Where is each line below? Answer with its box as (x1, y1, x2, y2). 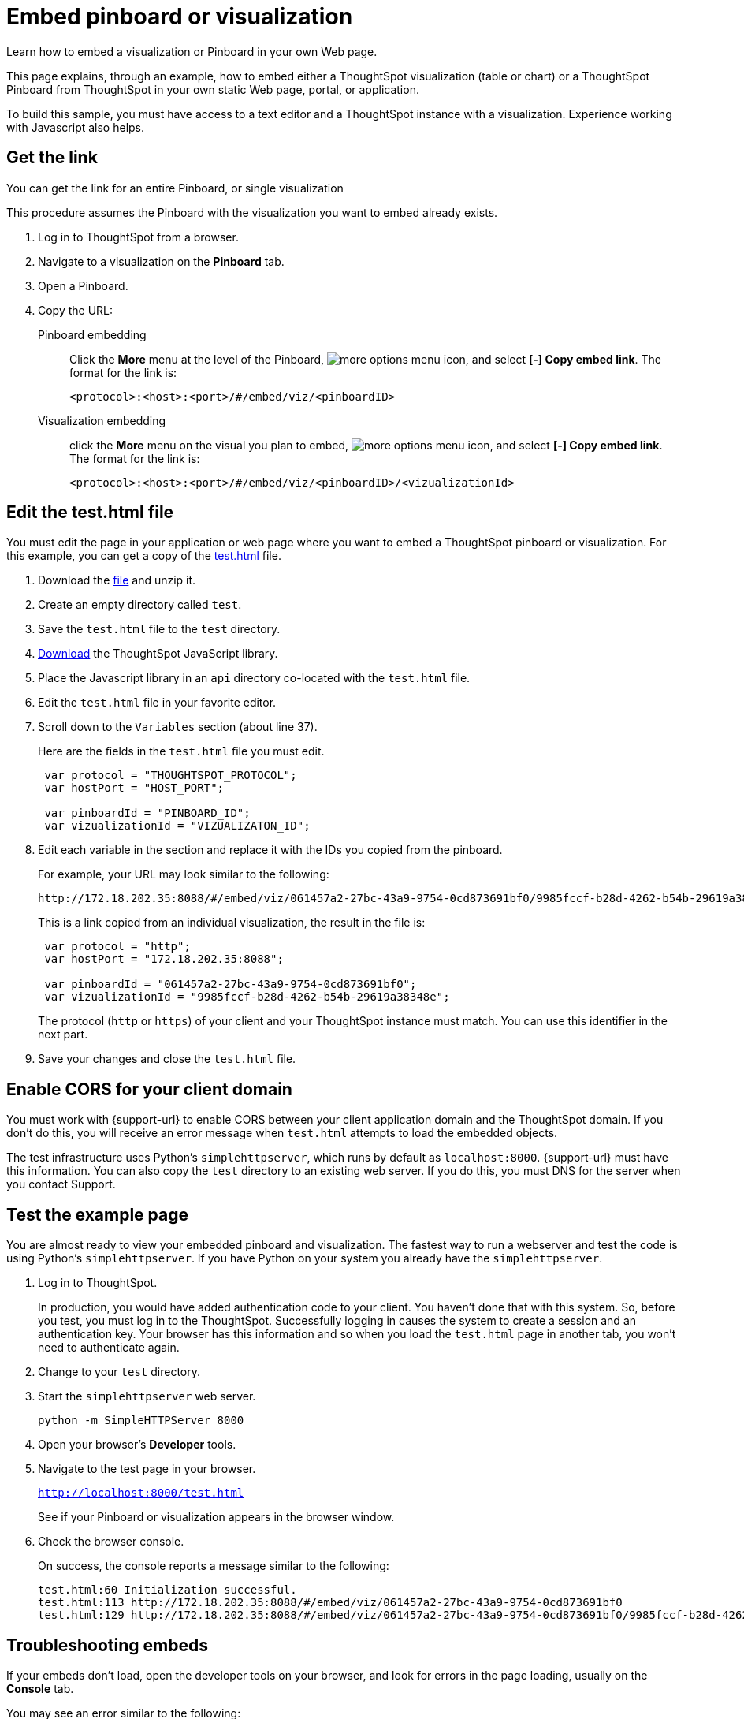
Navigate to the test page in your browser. (38, 1462, 256, 1476)
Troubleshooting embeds (6, 1635, 208, 1655)
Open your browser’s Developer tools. (38, 1437, 236, 1452)
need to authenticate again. (38, 1341, 180, 1355)
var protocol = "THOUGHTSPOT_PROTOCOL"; (44, 769, 297, 782)
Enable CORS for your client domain (6, 1079, 292, 1099)
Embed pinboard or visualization (6, 3, 353, 30)
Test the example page (6, 1204, 189, 1225)
